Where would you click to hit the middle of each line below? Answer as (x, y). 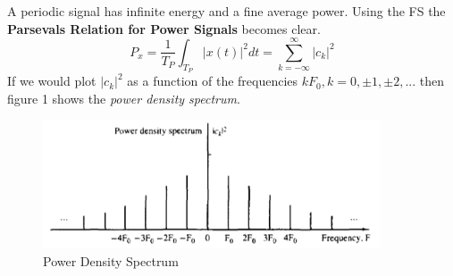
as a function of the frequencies (213, 81)
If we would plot (52, 81)
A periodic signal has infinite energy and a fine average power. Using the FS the (226, 11)
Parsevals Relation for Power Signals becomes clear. (164, 28)
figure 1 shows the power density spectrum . (124, 98)
